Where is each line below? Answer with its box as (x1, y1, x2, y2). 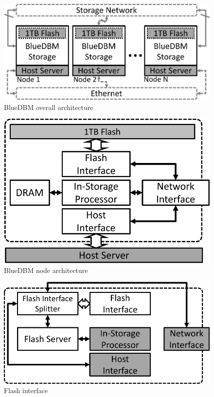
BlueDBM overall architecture (4, 102, 93, 112)
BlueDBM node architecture (4, 265, 88, 275)
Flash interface (4, 385, 48, 396)
